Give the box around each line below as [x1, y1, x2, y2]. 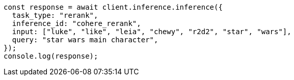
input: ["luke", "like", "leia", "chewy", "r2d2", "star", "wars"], [12, 28, 291, 36]
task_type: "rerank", [12, 11, 98, 19]
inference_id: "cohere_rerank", [12, 19, 141, 28]
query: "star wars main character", [12, 36, 158, 44]
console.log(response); [4, 52, 98, 60]
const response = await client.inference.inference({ [4, 3, 223, 11]
